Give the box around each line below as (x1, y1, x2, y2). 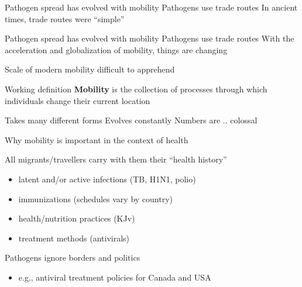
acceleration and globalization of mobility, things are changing (5, 43, 228, 56)
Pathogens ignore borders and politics (5, 251, 140, 264)
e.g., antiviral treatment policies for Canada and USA (18, 271, 211, 283)
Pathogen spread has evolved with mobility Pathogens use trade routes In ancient (5, 1, 298, 13)
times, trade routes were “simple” (5, 12, 125, 25)
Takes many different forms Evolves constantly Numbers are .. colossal (5, 114, 258, 126)
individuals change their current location (5, 94, 150, 106)
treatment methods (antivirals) (18, 231, 130, 244)
